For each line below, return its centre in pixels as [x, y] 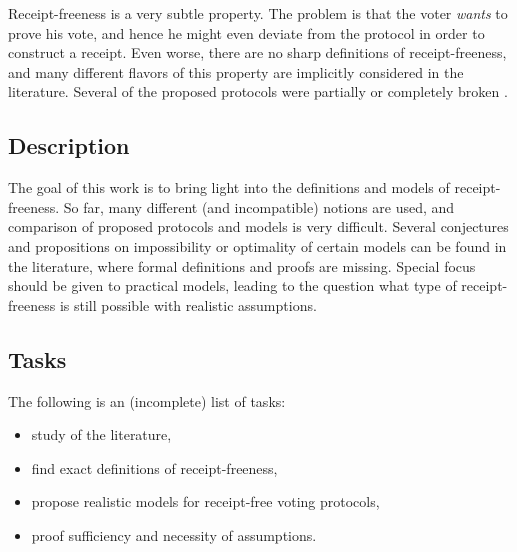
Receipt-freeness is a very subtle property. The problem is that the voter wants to [258, 13]
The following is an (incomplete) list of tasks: [147, 400]
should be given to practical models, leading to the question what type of [232, 285]
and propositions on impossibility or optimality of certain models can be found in [257, 245]
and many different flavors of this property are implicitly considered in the [236, 71]
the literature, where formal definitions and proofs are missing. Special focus [242, 265]
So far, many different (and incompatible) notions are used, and [259, 206]
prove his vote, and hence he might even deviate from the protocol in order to [246, 32]
